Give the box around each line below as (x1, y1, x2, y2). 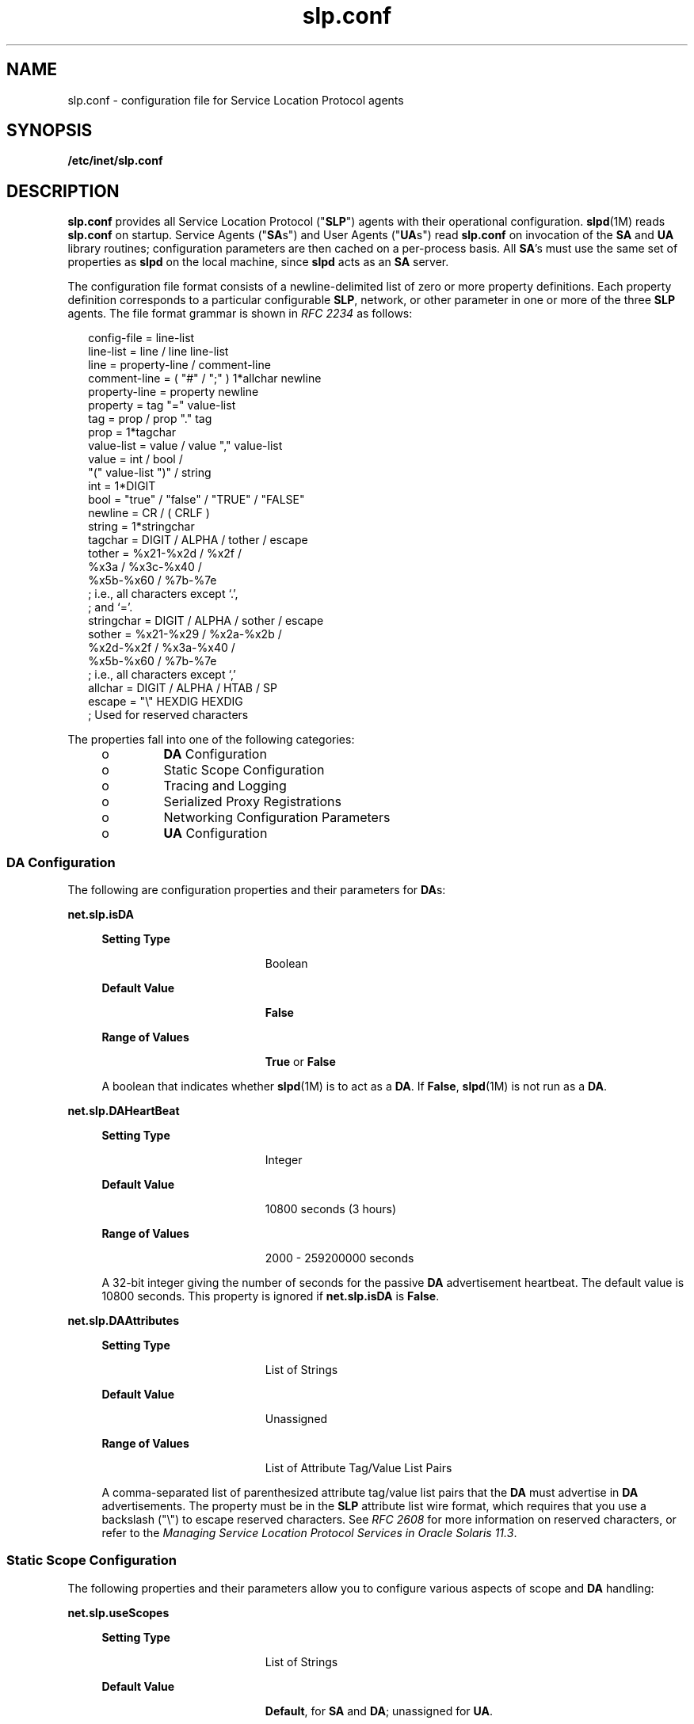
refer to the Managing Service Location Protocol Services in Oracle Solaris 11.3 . (101, 1526, 517, 1540)
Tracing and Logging (163, 778, 287, 794)
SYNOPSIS (6, 120, 93, 141)
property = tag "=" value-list (88, 398, 236, 413)
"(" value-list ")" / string (88, 466, 212, 480)
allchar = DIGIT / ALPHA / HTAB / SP (88, 681, 277, 695)
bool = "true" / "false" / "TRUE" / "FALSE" (88, 493, 305, 507)
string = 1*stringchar (88, 519, 195, 534)
